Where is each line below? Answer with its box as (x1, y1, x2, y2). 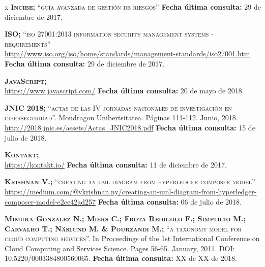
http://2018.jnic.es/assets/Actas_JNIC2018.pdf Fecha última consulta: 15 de (5, 122, 255, 132)
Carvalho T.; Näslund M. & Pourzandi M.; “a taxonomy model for (5, 223, 242, 233)
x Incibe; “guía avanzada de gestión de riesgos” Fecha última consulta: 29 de (5, 2, 261, 12)
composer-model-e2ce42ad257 (5, 196, 96, 207)
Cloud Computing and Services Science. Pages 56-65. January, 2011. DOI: (5, 243, 235, 253)
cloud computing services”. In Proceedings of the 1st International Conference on (5, 233, 260, 244)
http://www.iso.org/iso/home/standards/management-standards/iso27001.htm (5, 48, 250, 59)
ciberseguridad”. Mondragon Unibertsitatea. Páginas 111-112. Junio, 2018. (5, 112, 238, 123)
